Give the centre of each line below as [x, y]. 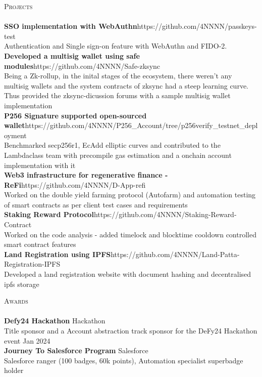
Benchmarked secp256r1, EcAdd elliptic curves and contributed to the [112, 145]
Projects [18, 6]
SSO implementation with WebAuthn [71, 26]
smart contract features [40, 244]
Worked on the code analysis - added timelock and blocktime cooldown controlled [130, 234]
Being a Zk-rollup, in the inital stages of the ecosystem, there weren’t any [118, 76]
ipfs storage [22, 284]
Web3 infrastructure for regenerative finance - [86, 175]
